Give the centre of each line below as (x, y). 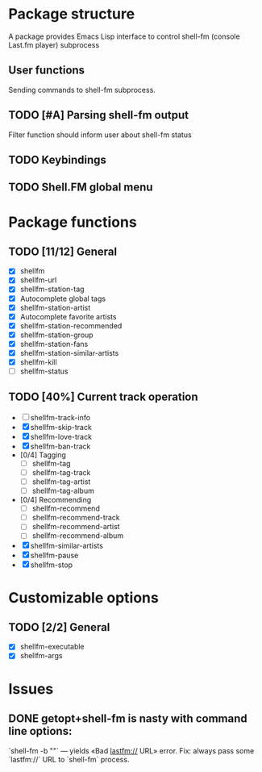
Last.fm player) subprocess (54, 44)
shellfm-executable (52, 647)
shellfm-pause (54, 555)
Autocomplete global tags (63, 298)
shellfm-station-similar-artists (69, 353)
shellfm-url (38, 280)
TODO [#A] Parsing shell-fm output (99, 115)
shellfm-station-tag (52, 289)
